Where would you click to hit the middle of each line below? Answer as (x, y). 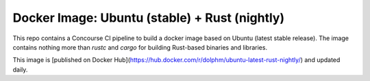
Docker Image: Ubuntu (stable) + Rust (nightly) (149, 18)
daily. (20, 69)
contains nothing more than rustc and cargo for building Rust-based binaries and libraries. (140, 47)
